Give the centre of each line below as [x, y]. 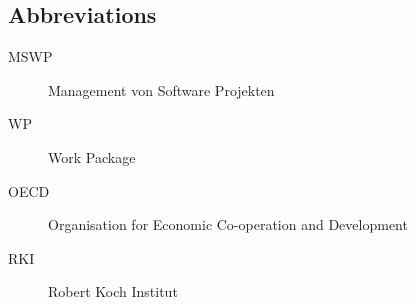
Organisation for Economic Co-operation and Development [228, 224]
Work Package [92, 156]
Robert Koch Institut [113, 291]
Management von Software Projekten [161, 89]
